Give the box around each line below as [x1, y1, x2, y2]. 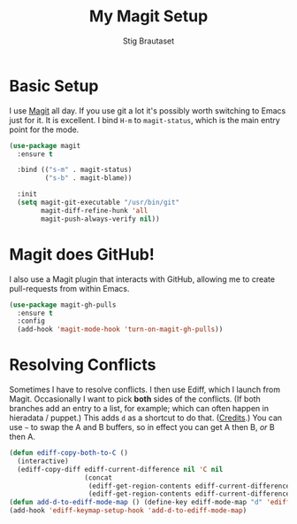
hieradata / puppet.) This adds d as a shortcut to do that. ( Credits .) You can [9, 412, 283, 423]
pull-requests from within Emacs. [9, 283, 130, 293]
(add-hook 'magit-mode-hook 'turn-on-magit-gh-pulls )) [17, 325, 224, 334]
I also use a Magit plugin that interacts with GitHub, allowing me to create [9, 273, 276, 285]
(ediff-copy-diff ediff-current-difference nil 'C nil [17, 465, 224, 473]
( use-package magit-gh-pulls [9, 300, 117, 309]
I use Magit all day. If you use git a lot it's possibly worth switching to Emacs [9, 105, 286, 116]
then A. [9, 432, 35, 442]
